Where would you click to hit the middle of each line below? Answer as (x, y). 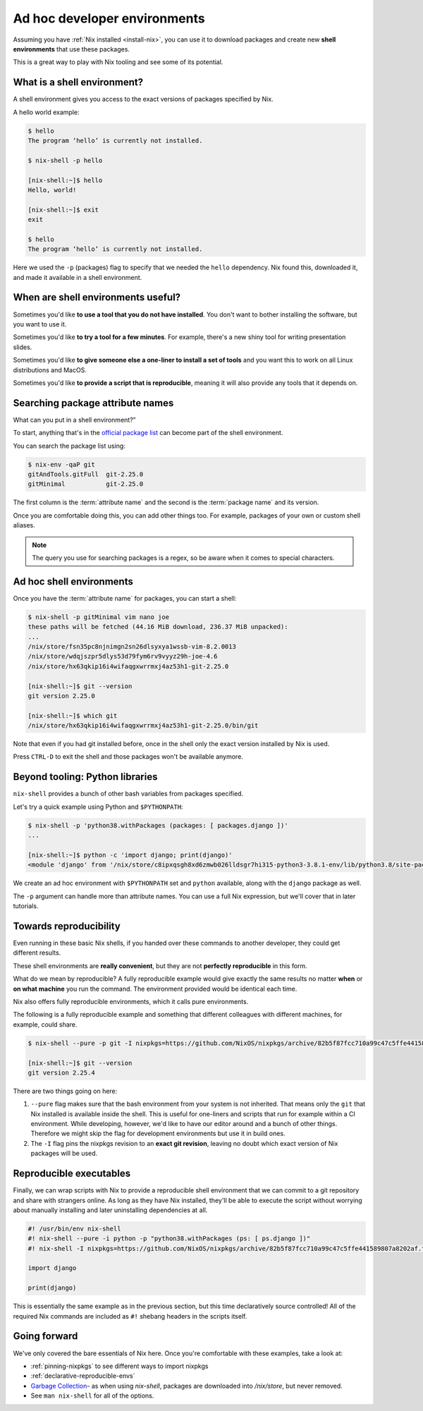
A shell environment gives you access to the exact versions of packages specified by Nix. (143, 99)
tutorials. (26, 906)
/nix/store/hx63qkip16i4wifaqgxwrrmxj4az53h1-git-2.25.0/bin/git (143, 726)
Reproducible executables (72, 1174)
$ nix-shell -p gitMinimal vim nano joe (98, 617)
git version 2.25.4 (61, 1073)
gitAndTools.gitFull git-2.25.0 (86, 474)
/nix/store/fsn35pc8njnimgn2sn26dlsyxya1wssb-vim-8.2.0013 (132, 646)
